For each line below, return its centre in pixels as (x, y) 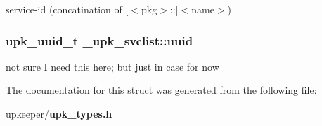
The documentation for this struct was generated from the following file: (161, 90)
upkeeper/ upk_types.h (59, 113)
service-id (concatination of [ (67, 9)
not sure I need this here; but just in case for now (112, 66)
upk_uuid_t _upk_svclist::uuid (99, 40)
